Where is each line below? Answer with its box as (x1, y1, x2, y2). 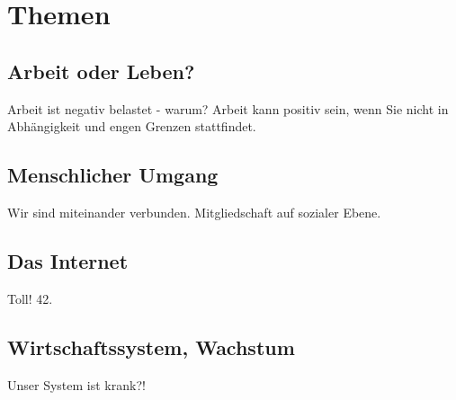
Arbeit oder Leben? (7, 57, 195, 84)
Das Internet (7, 246, 129, 274)
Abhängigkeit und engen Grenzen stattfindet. (7, 117, 256, 136)
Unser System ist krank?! (7, 375, 146, 394)
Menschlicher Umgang (7, 161, 219, 189)
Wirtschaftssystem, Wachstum (7, 333, 295, 360)
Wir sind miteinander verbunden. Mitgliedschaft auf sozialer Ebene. (7, 202, 381, 221)
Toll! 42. (7, 289, 53, 307)
